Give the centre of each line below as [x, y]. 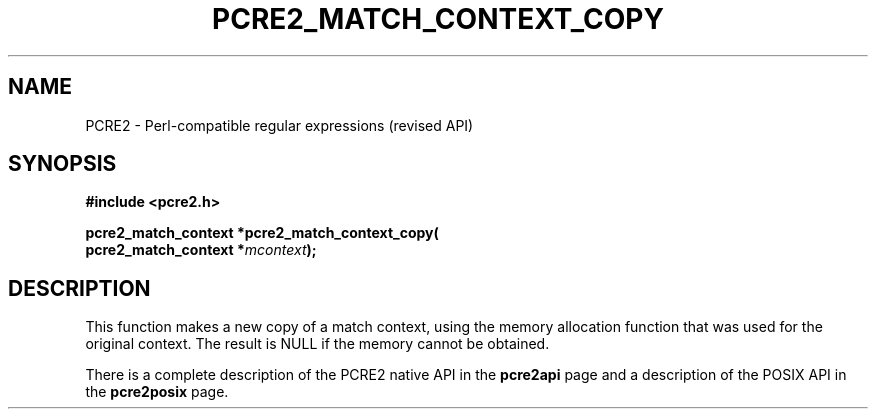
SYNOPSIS [62, 164]
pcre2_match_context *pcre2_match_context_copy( [262, 233]
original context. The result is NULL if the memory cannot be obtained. [317, 344]
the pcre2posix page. [157, 392]
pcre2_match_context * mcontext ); [201, 250]
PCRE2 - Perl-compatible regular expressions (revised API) [279, 125]
